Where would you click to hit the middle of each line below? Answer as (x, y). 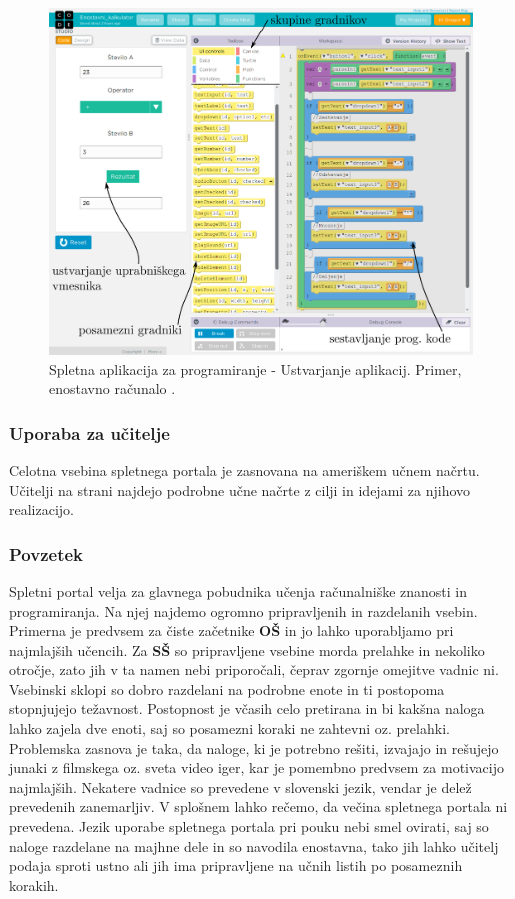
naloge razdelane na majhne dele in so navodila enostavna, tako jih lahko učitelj (254, 845)
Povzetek (46, 553)
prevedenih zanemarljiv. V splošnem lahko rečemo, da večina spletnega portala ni (258, 806)
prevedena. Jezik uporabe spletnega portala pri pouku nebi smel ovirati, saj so (249, 826)
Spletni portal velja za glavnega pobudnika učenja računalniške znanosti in (238, 590)
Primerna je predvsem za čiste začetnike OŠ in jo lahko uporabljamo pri (231, 630)
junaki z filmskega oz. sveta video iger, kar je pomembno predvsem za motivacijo (256, 767)
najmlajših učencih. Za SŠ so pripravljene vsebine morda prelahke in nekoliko (247, 649)
